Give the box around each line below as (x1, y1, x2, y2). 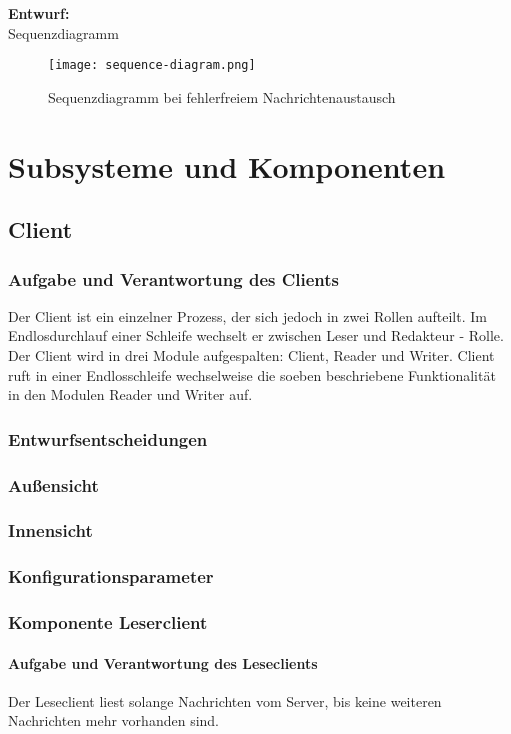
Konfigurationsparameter (8, 564, 214, 589)
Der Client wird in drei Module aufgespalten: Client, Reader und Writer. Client (8, 345, 495, 365)
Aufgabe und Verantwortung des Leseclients (8, 652, 318, 673)
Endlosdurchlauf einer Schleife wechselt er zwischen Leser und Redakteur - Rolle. (8, 325, 504, 346)
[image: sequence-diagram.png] (48, 58, 256, 73)
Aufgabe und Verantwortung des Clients (8, 266, 340, 291)
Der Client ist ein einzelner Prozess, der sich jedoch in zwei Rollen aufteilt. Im (8, 305, 487, 326)
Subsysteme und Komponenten (8, 145, 446, 186)
